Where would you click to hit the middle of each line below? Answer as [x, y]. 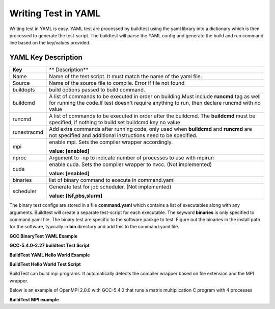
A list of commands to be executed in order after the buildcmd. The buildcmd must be [152, 116]
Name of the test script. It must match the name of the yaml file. [126, 77]
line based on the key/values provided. [50, 43]
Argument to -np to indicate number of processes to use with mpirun [131, 158]
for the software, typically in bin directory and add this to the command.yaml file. [94, 227]
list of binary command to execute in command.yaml [112, 180]
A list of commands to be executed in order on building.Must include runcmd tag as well [155, 97]
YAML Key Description [46, 57]
